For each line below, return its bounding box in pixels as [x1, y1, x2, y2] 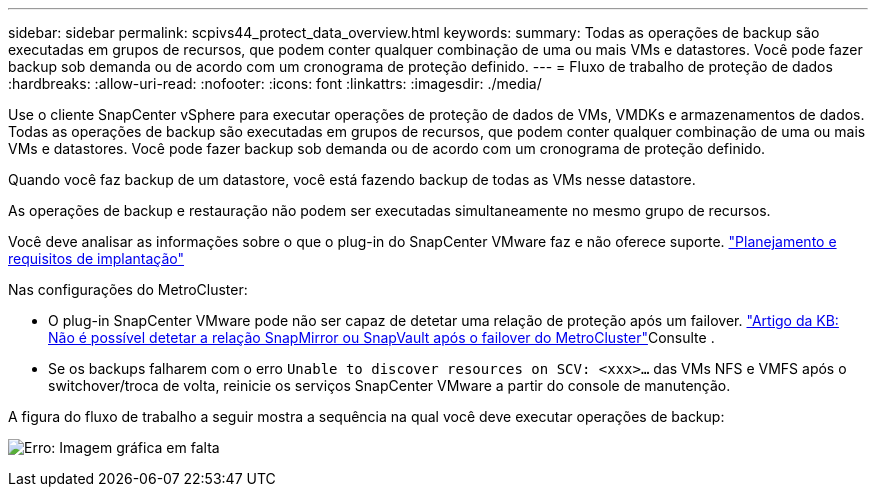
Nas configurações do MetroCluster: [8, 281, 248, 298]
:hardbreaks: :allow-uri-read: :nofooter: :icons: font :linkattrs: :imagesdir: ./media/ [8, 75, 542, 92]
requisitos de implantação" [8, 250, 185, 267]
